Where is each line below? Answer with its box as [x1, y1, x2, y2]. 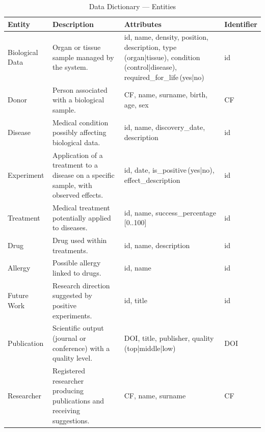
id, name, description [124, 239, 190, 250]
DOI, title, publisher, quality [124, 333, 214, 343]
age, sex [124, 99, 149, 110]
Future [8, 290, 29, 301]
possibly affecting [52, 127, 107, 138]
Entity [8, 18, 31, 29]
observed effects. [52, 190, 103, 200]
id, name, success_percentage [124, 207, 217, 218]
